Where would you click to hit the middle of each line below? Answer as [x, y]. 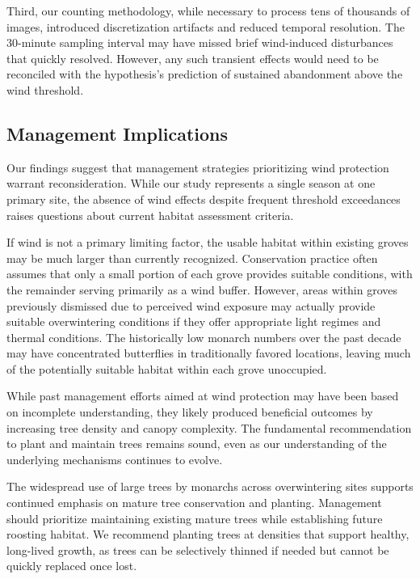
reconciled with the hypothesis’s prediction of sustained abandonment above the [205, 74]
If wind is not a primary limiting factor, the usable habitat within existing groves [208, 242]
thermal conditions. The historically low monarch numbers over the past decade [204, 337]
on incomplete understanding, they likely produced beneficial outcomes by [190, 412]
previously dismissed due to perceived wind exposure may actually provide [191, 305]
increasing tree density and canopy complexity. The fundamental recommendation [209, 427]
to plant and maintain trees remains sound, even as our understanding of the [197, 444]
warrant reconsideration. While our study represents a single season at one [191, 183]
